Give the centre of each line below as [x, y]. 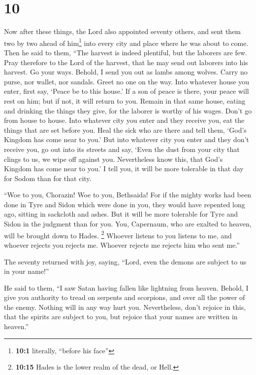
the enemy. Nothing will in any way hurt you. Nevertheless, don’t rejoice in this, [125, 307]
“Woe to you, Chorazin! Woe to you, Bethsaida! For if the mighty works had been [128, 195]
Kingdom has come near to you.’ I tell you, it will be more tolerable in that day [124, 169]
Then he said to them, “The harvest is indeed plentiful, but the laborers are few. [126, 52]
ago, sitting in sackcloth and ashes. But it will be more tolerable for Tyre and [121, 214]
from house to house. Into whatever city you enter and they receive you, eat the [124, 120]
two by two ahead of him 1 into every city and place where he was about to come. [126, 42]
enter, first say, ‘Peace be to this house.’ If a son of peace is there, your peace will [127, 91]
